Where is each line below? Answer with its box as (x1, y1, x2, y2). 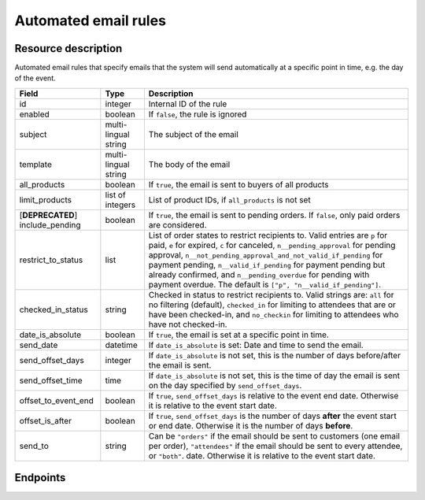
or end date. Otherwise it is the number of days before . (148, 420, 353, 431)
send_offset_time (19, 375, 83, 386)
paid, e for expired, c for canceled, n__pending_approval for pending (148, 239, 396, 250)
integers (105, 199, 136, 210)
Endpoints (14, 471, 66, 484)
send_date (19, 339, 58, 350)
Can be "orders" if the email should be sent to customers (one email (148, 430, 401, 441)
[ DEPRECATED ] (19, 209, 78, 220)
